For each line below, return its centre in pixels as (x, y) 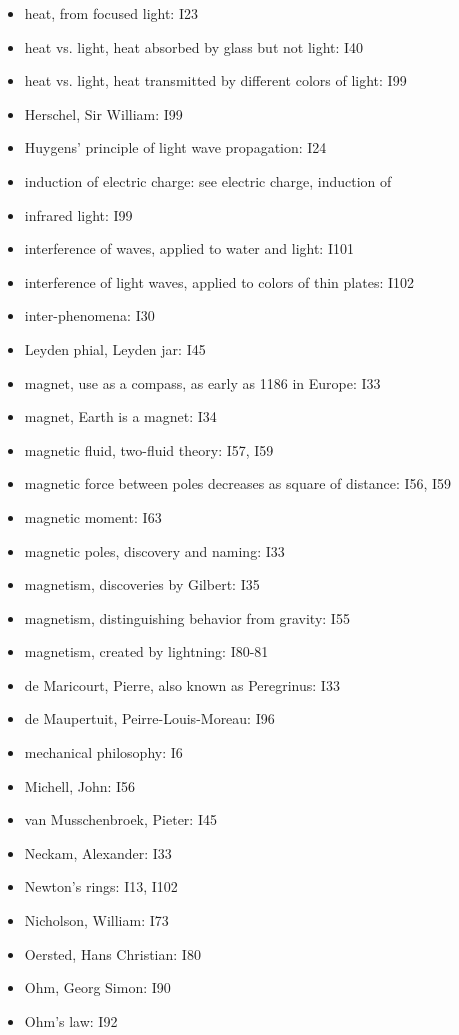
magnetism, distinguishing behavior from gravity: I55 (187, 617)
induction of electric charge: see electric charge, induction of (208, 180)
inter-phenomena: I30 (89, 315)
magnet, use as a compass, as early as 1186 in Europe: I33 (202, 382)
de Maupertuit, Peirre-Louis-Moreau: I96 (149, 718)
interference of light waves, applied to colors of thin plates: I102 (219, 281)
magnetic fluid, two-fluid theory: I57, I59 (149, 449)
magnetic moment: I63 (93, 516)
